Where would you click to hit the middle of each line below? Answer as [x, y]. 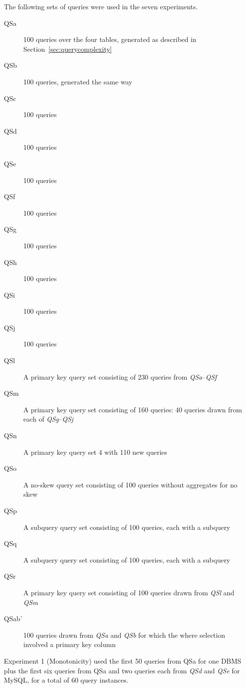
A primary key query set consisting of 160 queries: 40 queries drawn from [133, 409]
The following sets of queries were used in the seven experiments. [101, 6]
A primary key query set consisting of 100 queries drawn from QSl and [129, 592]
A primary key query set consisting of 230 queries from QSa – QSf [120, 376]
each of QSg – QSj [48, 419]
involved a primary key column [70, 644]
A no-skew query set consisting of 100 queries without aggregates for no [131, 484]
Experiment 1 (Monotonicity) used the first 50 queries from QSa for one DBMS [123, 660]
